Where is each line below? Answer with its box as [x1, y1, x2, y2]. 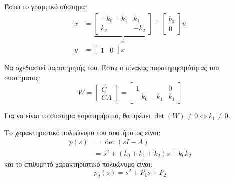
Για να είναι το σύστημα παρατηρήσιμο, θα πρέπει [4, 110, 151, 121]
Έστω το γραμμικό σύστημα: [4, 1, 87, 11]
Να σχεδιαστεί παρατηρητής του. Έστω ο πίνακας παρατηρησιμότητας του [4, 62, 219, 73]
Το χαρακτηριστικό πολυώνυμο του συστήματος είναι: [4, 127, 161, 137]
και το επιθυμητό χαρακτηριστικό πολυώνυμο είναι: [4, 158, 153, 169]
